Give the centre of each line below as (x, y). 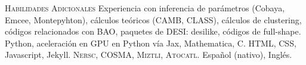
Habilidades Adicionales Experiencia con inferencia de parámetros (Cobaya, (145, 8)
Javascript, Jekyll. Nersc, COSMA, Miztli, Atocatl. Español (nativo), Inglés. (149, 55)
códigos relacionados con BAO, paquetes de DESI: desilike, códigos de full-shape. (153, 31)
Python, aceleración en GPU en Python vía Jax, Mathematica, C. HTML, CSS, (151, 43)
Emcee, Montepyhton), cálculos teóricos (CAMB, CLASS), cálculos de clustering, (153, 19)
